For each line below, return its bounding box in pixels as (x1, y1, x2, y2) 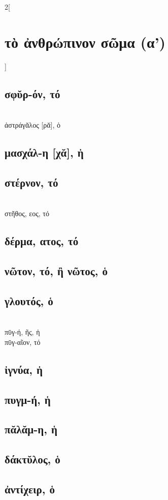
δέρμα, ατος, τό (5, 233, 79, 249)
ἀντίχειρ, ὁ (5, 481, 55, 496)
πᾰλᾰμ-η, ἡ (5, 421, 57, 437)
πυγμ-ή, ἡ (5, 391, 51, 407)
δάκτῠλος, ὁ (5, 451, 60, 467)
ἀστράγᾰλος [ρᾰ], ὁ (5, 120, 61, 130)
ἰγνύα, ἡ (5, 361, 43, 377)
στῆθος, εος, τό (5, 208, 49, 219)
